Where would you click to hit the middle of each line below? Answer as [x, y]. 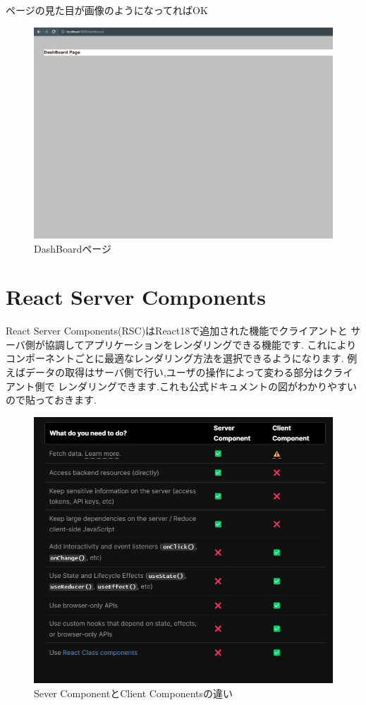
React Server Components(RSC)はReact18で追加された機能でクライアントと [177, 331]
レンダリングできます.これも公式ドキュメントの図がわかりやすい [207, 386]
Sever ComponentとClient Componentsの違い [134, 693]
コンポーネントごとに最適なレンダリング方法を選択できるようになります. [175, 358]
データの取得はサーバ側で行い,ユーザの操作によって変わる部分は [174, 372]
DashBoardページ [73, 248]
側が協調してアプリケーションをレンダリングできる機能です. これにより [191, 344]
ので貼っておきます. [51, 400]
